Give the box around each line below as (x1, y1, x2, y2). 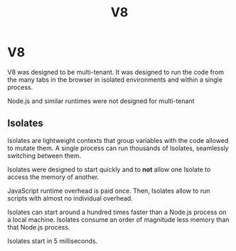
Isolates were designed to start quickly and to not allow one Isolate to (7, 165, 211, 173)
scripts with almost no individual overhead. (7, 193, 133, 203)
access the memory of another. (7, 172, 100, 181)
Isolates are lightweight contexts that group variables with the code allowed (7, 136, 229, 144)
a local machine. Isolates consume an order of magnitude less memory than (7, 215, 230, 224)
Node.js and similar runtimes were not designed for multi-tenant (7, 97, 195, 105)
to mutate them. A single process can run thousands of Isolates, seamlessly (7, 144, 229, 152)
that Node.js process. (7, 223, 70, 231)
